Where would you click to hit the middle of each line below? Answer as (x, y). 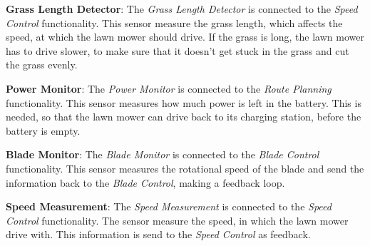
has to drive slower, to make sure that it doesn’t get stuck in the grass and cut (178, 50)
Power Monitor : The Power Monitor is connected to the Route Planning (169, 88)
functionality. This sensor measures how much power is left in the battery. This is (184, 102)
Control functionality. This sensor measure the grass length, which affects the (174, 22)
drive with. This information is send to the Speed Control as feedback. (158, 234)
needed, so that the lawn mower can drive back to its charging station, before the (184, 117)
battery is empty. (43, 130)
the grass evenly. (42, 65)
